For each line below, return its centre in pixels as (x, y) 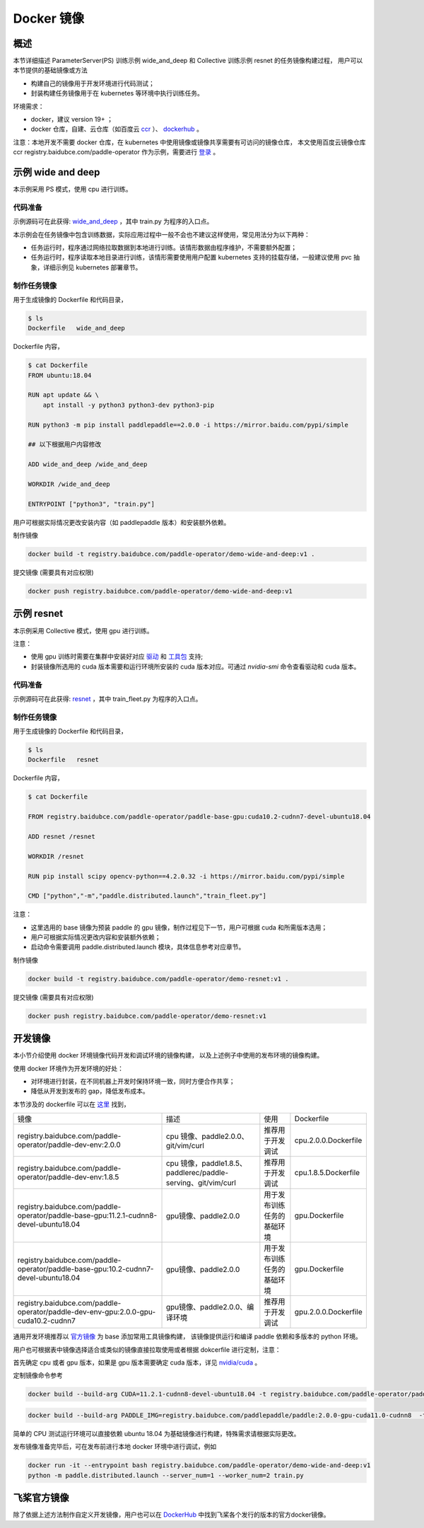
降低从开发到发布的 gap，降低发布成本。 (90, 1091)
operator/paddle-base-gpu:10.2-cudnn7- (86, 1269)
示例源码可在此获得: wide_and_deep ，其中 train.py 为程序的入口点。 (113, 221)
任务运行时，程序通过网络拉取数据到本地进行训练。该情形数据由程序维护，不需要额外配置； (164, 248)
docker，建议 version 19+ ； (72, 120)
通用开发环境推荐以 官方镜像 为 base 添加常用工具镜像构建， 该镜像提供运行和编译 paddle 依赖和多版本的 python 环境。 (187, 1336)
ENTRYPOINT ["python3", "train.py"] (92, 504)
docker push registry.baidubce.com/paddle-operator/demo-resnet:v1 (147, 1016)
